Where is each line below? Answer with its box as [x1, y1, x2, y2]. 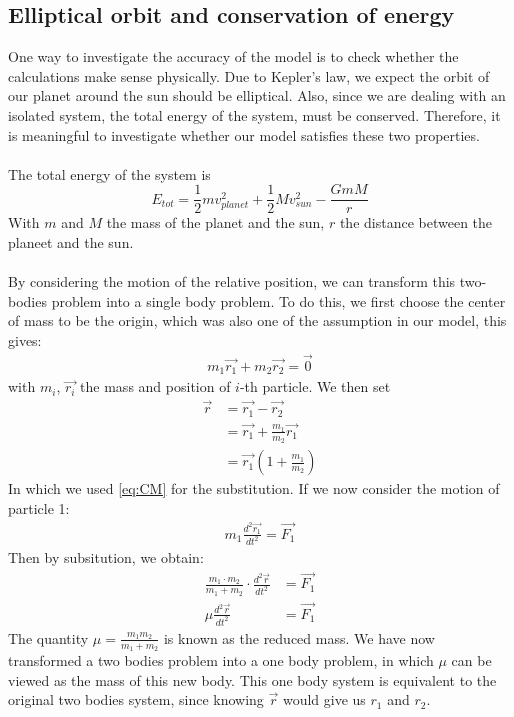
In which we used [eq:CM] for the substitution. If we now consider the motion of [8, 478, 500, 499]
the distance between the [339, 212, 493, 233]
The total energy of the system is [8, 163, 211, 184]
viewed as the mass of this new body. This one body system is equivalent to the [8, 669, 497, 690]
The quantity [8, 627, 89, 648]
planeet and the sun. [8, 232, 134, 253]
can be [451, 649, 492, 670]
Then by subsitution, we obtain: [8, 547, 204, 568]
